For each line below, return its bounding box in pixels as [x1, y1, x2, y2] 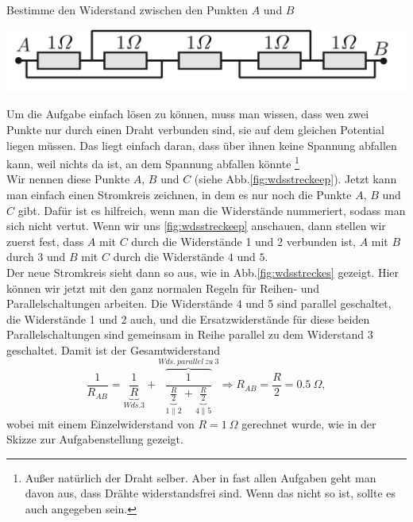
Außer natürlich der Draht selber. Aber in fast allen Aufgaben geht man [25, 469, 376, 486]
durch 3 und [6, 248, 66, 265]
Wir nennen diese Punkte [6, 171, 130, 187]
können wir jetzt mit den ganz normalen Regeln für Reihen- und [6, 279, 320, 296]
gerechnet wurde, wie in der [241, 415, 376, 432]
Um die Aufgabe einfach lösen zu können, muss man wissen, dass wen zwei [6, 106, 369, 122]
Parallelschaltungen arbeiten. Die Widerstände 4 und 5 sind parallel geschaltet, [6, 295, 392, 312]
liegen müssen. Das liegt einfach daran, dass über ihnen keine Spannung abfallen [6, 136, 397, 153]
